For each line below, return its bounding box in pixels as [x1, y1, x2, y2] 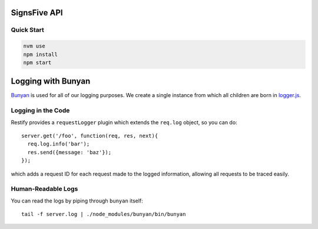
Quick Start [11, 26, 44, 34]
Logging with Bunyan [11, 77, 91, 87]
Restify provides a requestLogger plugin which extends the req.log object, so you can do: [11, 118, 238, 126]
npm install [23, 51, 58, 58]
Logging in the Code [11, 107, 70, 115]
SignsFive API [11, 8, 63, 18]
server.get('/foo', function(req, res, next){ [21, 132, 158, 139]
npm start [23, 59, 52, 66]
